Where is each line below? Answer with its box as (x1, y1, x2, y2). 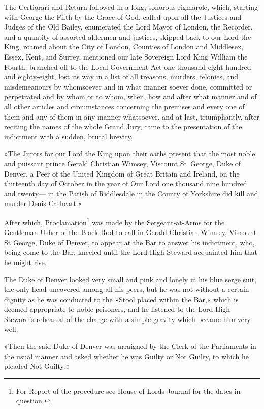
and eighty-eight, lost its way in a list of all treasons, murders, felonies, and (4, 71, 239, 82)
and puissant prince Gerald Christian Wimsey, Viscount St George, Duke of (4, 158, 241, 168)
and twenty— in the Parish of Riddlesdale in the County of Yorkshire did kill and (4, 188, 258, 198)
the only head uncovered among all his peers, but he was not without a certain (4, 284, 249, 295)
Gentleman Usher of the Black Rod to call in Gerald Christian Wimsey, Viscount (4, 227, 257, 238)
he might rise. (4, 256, 47, 267)
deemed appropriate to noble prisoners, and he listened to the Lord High (4, 304, 230, 314)
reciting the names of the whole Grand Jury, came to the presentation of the (4, 121, 242, 132)
